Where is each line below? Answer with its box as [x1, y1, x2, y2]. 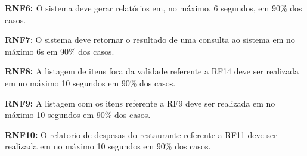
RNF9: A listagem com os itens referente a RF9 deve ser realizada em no [5, 96, 275, 109]
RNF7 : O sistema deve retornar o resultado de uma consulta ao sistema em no [5, 33, 295, 46]
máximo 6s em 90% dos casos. [5, 45, 114, 57]
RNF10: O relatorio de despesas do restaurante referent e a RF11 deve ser [5, 128, 277, 141]
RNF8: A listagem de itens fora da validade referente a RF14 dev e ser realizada [5, 65, 299, 77]
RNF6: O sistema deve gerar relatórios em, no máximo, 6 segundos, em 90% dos [5, 2, 302, 14]
